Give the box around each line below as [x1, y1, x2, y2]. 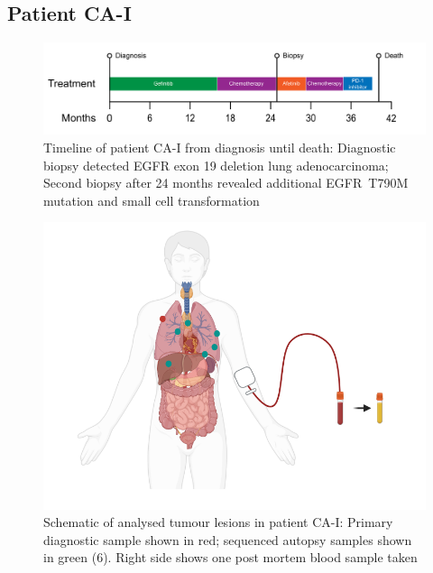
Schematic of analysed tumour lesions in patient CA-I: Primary [43, 513, 393, 531]
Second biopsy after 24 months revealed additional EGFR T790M [43, 173, 409, 192]
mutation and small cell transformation [43, 190, 260, 209]
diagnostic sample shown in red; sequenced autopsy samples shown [43, 530, 412, 549]
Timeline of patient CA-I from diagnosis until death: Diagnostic [43, 138, 396, 157]
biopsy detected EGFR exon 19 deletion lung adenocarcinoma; [43, 155, 389, 174]
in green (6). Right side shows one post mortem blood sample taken [43, 548, 418, 567]
